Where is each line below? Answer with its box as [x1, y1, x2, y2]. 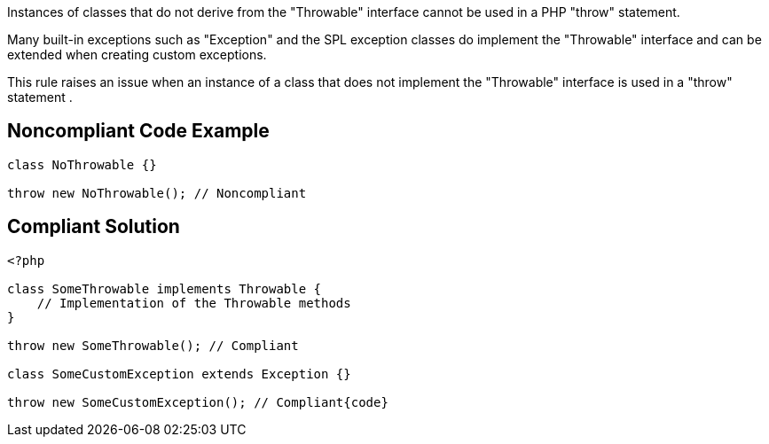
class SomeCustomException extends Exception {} [7, 366, 351, 381]
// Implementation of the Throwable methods [36, 295, 351, 310]
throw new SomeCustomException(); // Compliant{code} [7, 394, 388, 409]
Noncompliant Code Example [7, 120, 270, 143]
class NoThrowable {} [7, 157, 157, 172]
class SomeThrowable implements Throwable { [7, 281, 322, 296]
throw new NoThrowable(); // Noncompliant [7, 185, 307, 200]
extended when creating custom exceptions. [7, 47, 267, 62]
